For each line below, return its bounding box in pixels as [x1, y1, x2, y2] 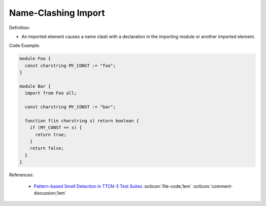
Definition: [9, 25, 31, 31]
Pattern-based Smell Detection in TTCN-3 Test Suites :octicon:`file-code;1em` [33, 183, 192, 189]
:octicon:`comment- [192, 183, 233, 189]
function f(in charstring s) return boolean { [25, 118, 139, 123]
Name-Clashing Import [9, 7, 105, 18]
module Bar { [19, 83, 51, 89]
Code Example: [9, 42, 40, 49]
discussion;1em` [33, 190, 66, 196]
